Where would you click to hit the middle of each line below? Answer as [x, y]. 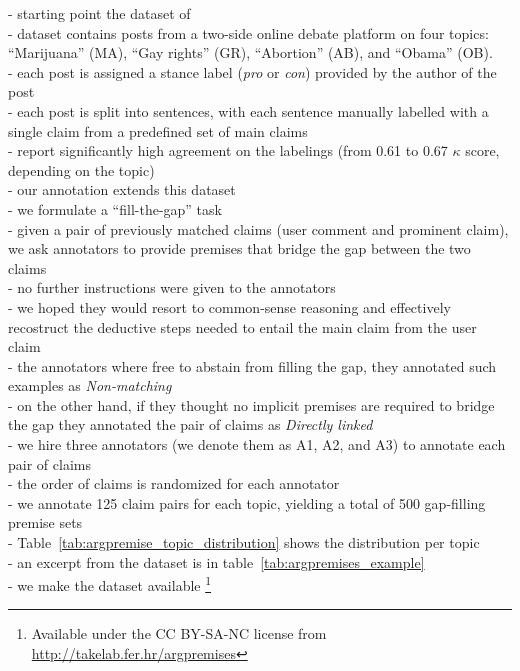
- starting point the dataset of [99, 13]
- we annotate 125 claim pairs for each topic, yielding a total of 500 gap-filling [247, 502]
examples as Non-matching [90, 385]
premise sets [45, 522]
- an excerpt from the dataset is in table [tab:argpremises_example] [216, 561]
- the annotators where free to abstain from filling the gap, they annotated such [252, 365]
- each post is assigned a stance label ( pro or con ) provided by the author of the [252, 71]
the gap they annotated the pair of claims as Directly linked [190, 424]
